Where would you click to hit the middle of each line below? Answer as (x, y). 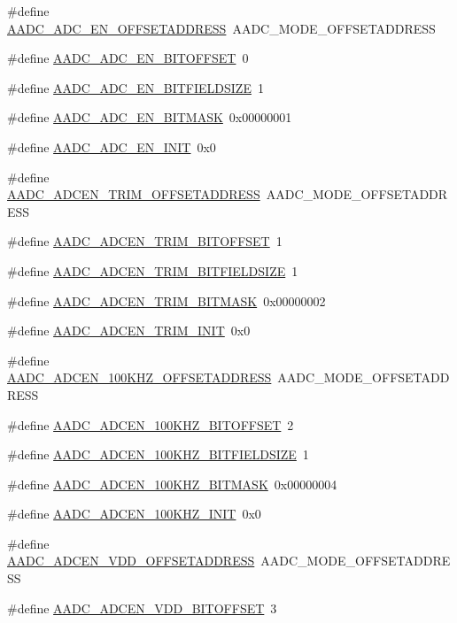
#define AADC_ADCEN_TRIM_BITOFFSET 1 (145, 241)
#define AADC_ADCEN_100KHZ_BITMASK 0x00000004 (172, 484)
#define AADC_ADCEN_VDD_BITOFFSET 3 (142, 608)
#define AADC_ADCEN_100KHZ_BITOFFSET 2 (151, 424)
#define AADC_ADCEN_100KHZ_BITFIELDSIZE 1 (158, 454)
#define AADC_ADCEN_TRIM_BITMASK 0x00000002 (167, 300)
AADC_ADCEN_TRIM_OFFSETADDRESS (134, 194)
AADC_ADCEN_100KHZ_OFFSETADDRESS (139, 377)
